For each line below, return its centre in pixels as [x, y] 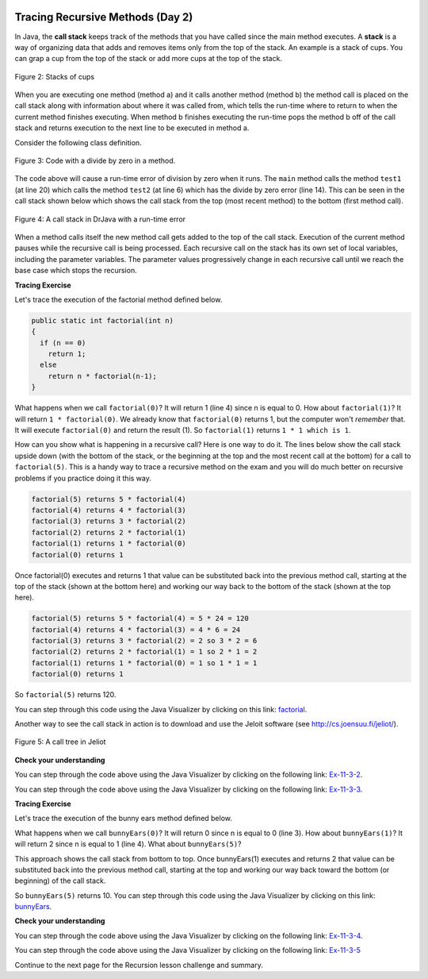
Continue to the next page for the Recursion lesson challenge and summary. [139, 965]
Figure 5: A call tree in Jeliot [60, 742]
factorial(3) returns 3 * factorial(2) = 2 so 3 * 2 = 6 [144, 641]
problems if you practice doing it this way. [83, 478]
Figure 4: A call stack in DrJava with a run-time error [100, 219]
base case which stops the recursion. [76, 271]
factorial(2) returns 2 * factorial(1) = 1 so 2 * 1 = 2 [144, 652]
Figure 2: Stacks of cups [55, 76]
